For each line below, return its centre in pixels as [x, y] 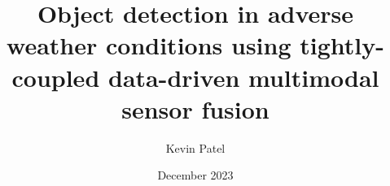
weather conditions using [149, 45]
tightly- [342, 45]
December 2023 [195, 175]
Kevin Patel [195, 147]
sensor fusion [195, 108]
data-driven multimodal [243, 77]
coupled [56, 77]
